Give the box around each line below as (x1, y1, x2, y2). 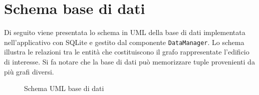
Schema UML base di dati (24, 83, 104, 93)
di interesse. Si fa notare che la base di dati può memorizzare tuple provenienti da (4, 56, 255, 66)
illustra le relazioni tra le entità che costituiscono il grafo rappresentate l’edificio (4, 46, 249, 57)
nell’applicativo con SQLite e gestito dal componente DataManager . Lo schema (4, 36, 244, 47)
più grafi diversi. (4, 66, 54, 76)
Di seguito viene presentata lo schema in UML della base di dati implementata (4, 27, 245, 37)
